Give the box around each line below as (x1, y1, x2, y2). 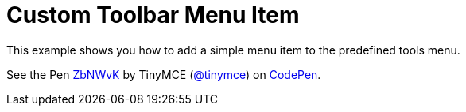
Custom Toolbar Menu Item (6, 2, 300, 28)
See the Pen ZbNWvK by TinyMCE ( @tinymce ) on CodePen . (6, 67, 321, 81)
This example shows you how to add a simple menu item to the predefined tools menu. (6, 43, 460, 57)
